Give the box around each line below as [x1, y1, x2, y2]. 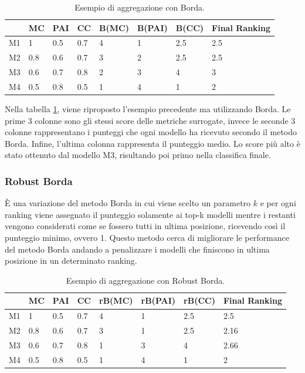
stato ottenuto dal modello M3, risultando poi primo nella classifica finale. [5, 149, 271, 161]
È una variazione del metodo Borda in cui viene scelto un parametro [5, 197, 251, 209]
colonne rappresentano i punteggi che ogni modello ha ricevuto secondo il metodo [5, 126, 297, 138]
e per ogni [260, 197, 296, 209]
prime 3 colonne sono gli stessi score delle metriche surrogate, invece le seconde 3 [5, 114, 296, 126]
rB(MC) [99, 294, 133, 307]
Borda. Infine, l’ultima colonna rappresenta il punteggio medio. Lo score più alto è [5, 137, 300, 149]
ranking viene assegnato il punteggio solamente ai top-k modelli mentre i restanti [5, 208, 296, 220]
